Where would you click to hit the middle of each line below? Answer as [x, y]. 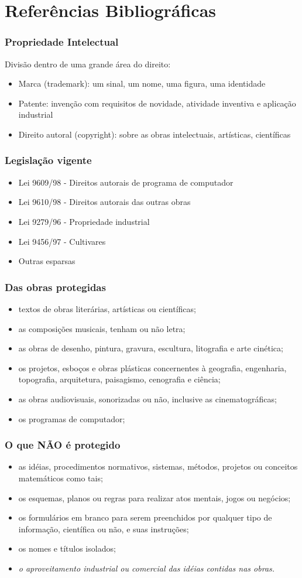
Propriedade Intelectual [62, 42]
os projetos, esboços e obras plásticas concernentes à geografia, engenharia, [152, 367]
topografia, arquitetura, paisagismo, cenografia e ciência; [119, 379]
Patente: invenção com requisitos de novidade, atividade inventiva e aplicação [157, 103]
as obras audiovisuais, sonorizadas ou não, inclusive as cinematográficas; [147, 399]
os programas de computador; [72, 418]
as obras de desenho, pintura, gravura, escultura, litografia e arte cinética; [151, 348]
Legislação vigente [48, 160]
